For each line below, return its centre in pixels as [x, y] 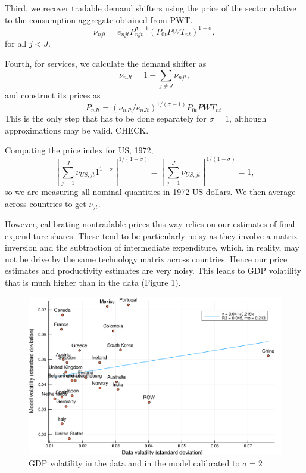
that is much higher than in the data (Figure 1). [93, 282]
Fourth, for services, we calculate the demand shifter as [106, 64]
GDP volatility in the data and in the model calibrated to [134, 463]
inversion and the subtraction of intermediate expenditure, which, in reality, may [152, 247]
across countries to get [46, 203]
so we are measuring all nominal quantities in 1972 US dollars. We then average [150, 191]
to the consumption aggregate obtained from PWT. [99, 19]
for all [16, 43]
